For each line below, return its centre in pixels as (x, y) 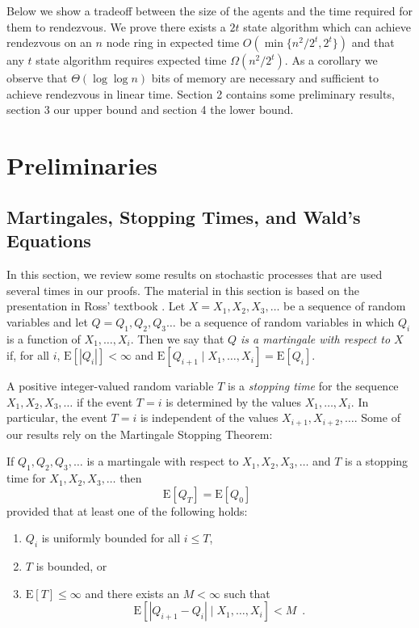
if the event (105, 401)
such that (247, 593)
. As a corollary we (331, 60)
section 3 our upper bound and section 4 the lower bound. (150, 110)
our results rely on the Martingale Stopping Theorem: (140, 434)
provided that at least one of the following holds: (127, 510)
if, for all (28, 355)
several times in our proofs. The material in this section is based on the (183, 290)
